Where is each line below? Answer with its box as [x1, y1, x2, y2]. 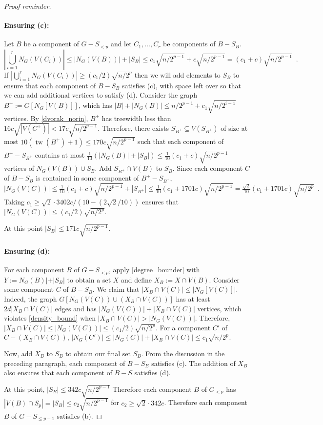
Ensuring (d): [4, 246, 50, 256]
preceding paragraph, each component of [4, 358, 125, 368]
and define [121, 274, 152, 284]
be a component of [23, 39, 79, 49]
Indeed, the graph [4, 293, 57, 304]
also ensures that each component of [4, 367, 112, 378]
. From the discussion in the [141, 348, 225, 358]
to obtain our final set [65, 348, 131, 358]
